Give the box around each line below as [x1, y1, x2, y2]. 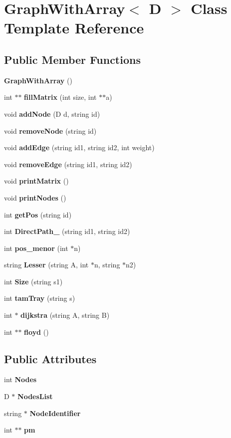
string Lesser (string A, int [4, 259, 89, 270]
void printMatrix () [4, 176, 69, 186]
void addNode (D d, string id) [4, 108, 100, 119]
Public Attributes [4, 351, 97, 366]
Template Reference [4, 17, 144, 38]
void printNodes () [4, 192, 66, 203]
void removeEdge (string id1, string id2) [4, 159, 132, 169]
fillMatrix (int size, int [24, 92, 97, 102]
